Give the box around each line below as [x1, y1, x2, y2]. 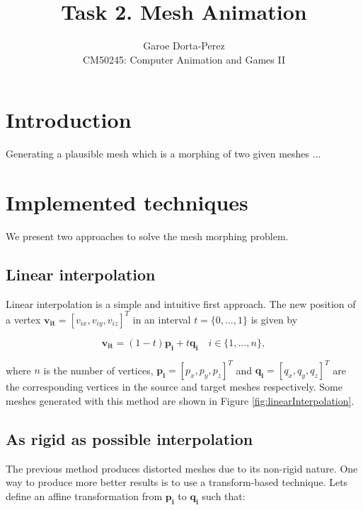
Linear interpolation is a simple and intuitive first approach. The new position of [6, 296, 356, 311]
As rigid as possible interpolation [6, 427, 253, 449]
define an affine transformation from [6, 488, 163, 503]
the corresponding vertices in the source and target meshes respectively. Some [6, 379, 342, 394]
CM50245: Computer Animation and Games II [82, 52, 286, 66]
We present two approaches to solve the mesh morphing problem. [6, 228, 289, 243]
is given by [250, 312, 298, 326]
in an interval [132, 312, 191, 326]
